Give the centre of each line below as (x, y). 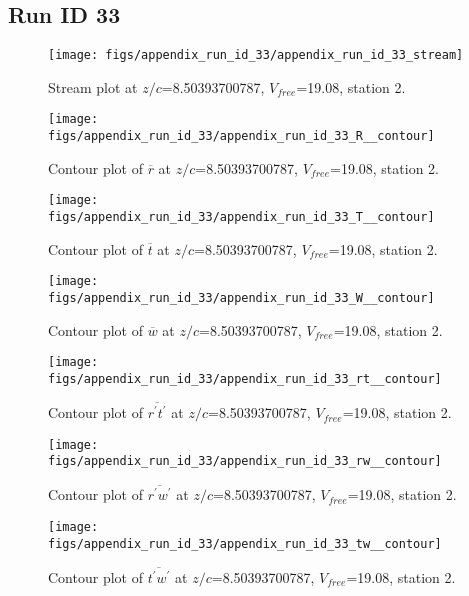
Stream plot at (93, 86)
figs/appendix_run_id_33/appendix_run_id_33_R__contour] (241, 136)
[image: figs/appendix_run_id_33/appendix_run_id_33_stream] (256, 55)
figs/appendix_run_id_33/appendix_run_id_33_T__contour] (241, 217)
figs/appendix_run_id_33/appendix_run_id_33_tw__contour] (245, 543)
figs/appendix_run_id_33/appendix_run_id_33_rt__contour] (245, 378)
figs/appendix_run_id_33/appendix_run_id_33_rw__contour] (245, 461)
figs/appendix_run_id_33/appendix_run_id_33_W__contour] (241, 297)
